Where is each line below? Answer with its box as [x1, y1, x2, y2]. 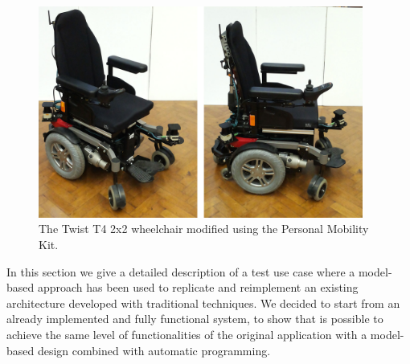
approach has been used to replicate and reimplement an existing [37, 279, 359, 296]
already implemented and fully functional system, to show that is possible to [6, 310, 383, 327]
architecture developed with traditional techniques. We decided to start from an [6, 294, 400, 311]
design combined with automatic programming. [37, 342, 271, 358]
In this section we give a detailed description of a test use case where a [6, 263, 355, 280]
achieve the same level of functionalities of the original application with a [6, 325, 367, 342]
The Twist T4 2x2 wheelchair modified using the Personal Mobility [39, 220, 369, 237]
